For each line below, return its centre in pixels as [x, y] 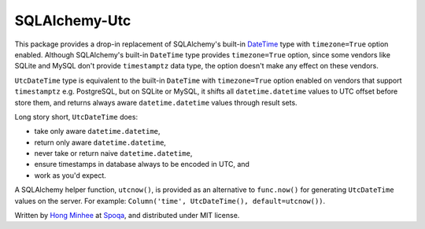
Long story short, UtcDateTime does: [76, 116]
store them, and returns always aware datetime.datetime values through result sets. [156, 102]
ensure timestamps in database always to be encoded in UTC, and [142, 164]
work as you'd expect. [70, 175]
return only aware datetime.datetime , [100, 142]
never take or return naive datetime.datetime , [113, 153]
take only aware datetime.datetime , [97, 131]
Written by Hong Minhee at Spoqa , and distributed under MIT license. [127, 216]
